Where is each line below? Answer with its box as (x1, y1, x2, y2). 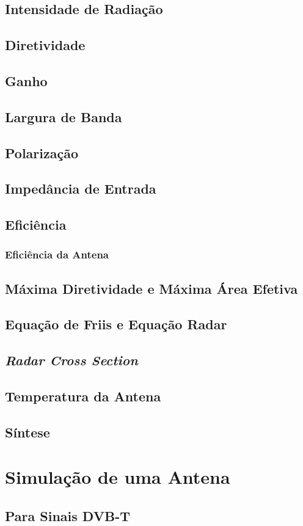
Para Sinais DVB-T (5, 506, 130, 525)
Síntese (5, 422, 50, 441)
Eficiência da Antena (5, 247, 109, 262)
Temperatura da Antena (5, 387, 161, 406)
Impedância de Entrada (5, 179, 156, 198)
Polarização (5, 143, 79, 162)
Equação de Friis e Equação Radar (5, 315, 227, 334)
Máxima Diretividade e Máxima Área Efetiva (5, 279, 298, 298)
